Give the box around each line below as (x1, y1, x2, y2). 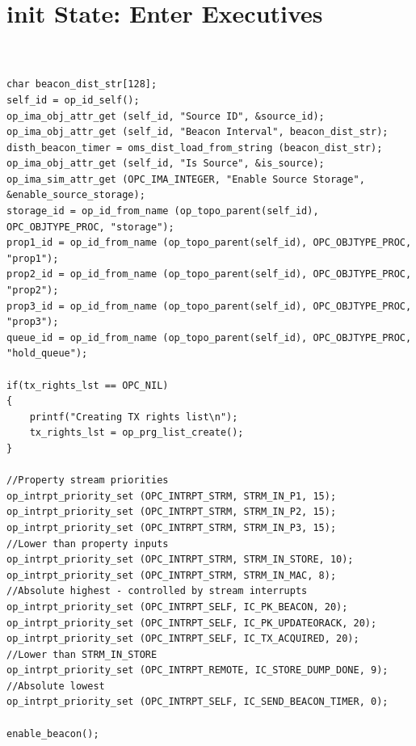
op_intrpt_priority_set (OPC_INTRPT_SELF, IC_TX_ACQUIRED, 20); (6, 633, 359, 645)
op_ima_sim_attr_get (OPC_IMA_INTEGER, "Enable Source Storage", (6, 173, 365, 185)
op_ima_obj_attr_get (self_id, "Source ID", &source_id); (6, 110, 325, 122)
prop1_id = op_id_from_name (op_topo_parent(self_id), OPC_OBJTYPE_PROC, (6, 237, 412, 249)
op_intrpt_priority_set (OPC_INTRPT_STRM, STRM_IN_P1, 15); (6, 490, 337, 502)
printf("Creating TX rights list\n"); (29, 411, 238, 423)
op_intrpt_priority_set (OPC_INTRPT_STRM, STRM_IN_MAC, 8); (6, 569, 337, 581)
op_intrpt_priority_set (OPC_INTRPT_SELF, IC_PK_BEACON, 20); (6, 601, 348, 613)
